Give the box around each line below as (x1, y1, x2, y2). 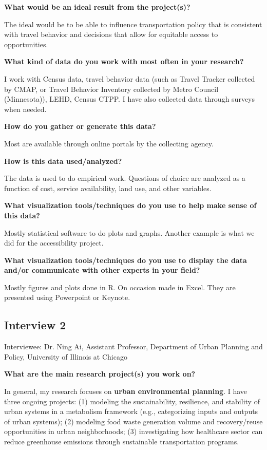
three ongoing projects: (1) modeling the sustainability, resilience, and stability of (4, 396, 260, 406)
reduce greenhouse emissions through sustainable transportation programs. (4, 436, 239, 447)
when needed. (4, 103, 47, 114)
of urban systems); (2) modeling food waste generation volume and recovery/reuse (4, 416, 263, 426)
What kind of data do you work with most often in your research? (4, 56, 244, 67)
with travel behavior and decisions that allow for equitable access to (4, 29, 218, 40)
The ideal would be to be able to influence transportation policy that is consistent (4, 18, 262, 29)
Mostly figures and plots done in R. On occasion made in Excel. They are (4, 282, 236, 292)
